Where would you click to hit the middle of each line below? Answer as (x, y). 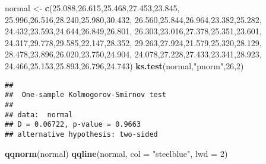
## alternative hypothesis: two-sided (81, 134)
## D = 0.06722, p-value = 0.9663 (73, 125)
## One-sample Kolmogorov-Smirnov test (86, 95)
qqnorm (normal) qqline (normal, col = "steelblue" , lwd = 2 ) (116, 153)
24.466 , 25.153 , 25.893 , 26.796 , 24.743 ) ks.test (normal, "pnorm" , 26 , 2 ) (124, 65)
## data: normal (39, 115)
